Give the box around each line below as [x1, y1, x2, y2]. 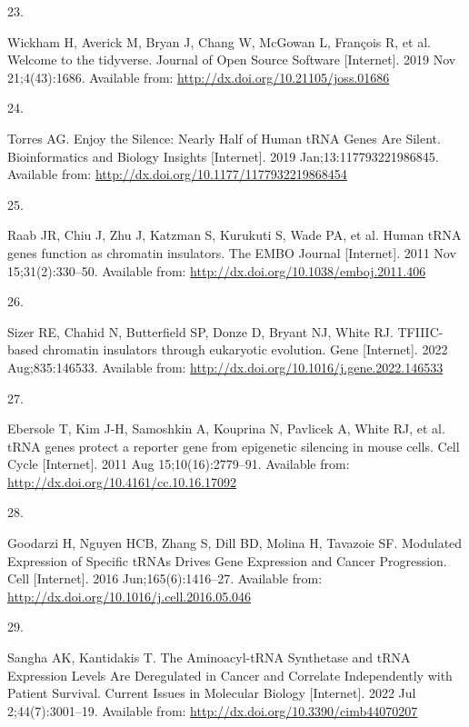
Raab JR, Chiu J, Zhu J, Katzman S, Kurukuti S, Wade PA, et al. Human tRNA [7, 225, 462, 244]
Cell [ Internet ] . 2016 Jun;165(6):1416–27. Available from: [7, 569, 323, 588]
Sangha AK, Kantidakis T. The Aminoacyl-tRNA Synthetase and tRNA [7, 648, 411, 667]
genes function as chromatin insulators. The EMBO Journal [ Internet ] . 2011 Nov [7, 243, 456, 262]
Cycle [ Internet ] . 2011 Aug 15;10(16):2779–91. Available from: [7, 454, 350, 473]
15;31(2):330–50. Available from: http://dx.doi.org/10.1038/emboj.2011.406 [7, 261, 426, 280]
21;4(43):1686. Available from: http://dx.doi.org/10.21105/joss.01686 [7, 67, 390, 86]
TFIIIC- [397, 322, 444, 341]
